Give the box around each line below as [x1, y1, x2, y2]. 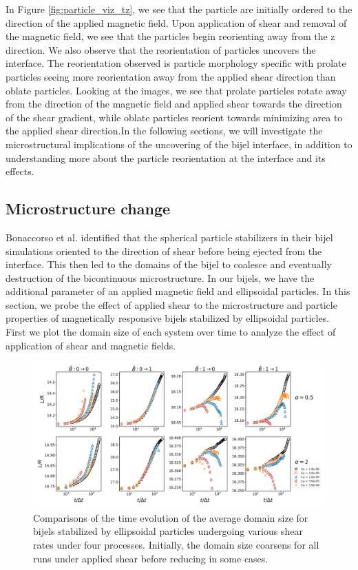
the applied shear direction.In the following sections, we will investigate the [6, 123, 323, 138]
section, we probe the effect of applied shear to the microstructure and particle [6, 297, 337, 312]
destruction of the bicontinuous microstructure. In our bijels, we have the [6, 270, 315, 285]
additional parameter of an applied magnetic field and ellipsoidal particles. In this [6, 284, 350, 298]
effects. [6, 164, 34, 179]
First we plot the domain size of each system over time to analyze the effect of [6, 325, 336, 339]
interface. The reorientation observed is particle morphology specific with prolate [6, 56, 346, 70]
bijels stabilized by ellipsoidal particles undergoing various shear [33, 524, 303, 538]
